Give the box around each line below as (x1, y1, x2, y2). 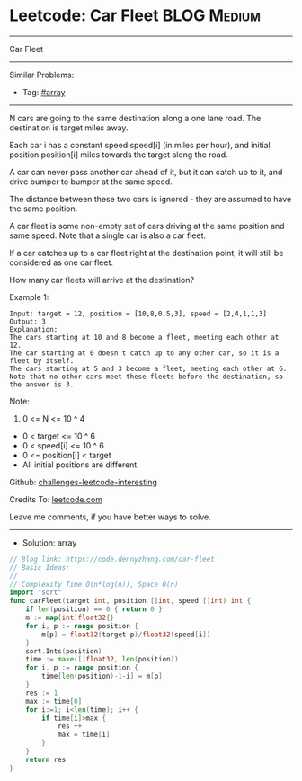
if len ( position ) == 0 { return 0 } (25, 605, 164, 614)
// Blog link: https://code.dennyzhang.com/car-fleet (9, 555, 216, 564)
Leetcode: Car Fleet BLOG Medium (9, 5, 261, 26)
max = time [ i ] (57, 730, 111, 740)
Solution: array (22, 537, 77, 548)
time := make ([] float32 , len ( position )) (25, 655, 179, 664)
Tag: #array (22, 86, 66, 97)
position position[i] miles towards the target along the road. (9, 149, 228, 160)
